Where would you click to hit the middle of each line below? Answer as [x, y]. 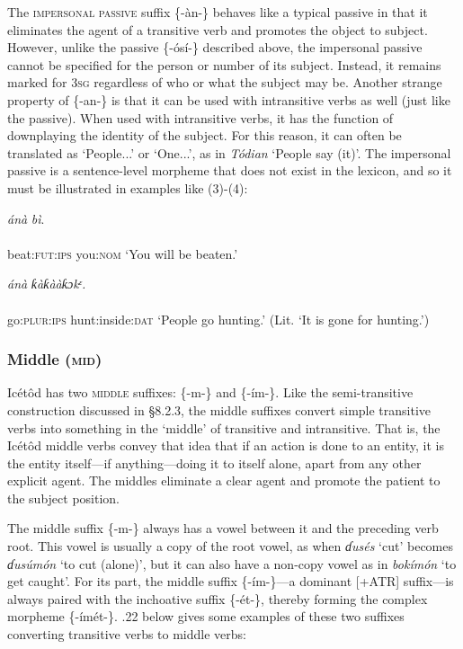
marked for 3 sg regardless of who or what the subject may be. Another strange [225, 82]
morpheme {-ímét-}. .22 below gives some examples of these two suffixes [206, 616]
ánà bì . [26, 218]
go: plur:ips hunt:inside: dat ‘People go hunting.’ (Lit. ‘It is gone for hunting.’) [218, 319]
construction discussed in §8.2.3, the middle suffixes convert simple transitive [219, 409]
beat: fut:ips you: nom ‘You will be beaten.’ [123, 253]
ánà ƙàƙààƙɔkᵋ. [47, 284]
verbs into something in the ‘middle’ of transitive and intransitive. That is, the [224, 427]
